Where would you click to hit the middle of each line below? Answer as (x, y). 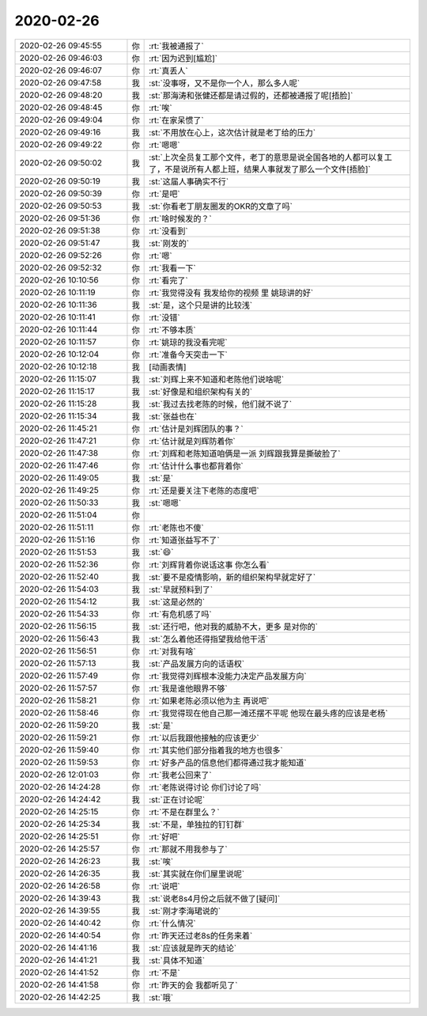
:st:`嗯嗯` (165, 502)
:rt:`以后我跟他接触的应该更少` (204, 737)
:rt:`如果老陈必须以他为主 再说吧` (209, 700)
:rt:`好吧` (165, 836)
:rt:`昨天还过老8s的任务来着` (201, 935)
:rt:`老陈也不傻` (177, 528)
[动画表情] (168, 366)
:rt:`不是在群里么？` (185, 812)
